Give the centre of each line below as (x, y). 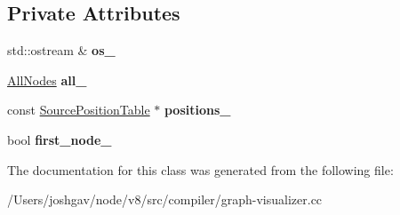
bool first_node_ (60, 139)
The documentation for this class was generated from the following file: (200, 169)
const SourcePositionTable (79, 110)
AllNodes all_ (47, 80)
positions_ (197, 110)
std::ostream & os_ (61, 50)
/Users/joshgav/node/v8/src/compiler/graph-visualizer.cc (165, 199)
